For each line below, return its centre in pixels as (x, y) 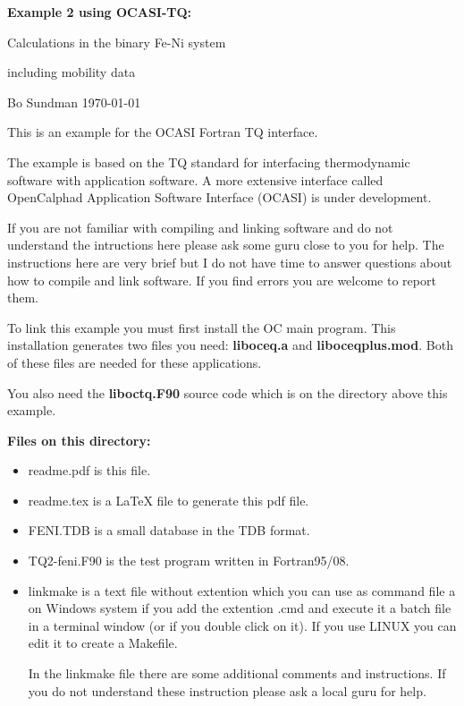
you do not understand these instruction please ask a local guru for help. (227, 690)
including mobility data (72, 72)
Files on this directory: (79, 440)
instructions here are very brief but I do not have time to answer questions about (230, 262)
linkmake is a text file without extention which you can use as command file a (242, 590)
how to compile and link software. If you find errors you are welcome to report (222, 280)
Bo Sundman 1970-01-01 (74, 102)
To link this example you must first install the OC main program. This (202, 327)
